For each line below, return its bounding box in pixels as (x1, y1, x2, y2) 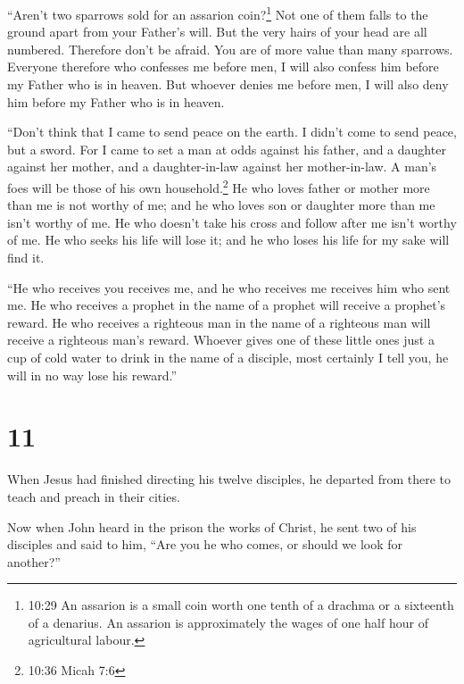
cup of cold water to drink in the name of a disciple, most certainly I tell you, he (7, 348, 449, 366)
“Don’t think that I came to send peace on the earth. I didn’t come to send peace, (7, 122, 457, 141)
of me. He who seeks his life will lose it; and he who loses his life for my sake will (7, 230, 450, 249)
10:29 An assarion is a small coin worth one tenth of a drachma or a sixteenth (28, 596, 454, 614)
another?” (7, 552, 61, 571)
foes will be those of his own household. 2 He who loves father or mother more (7, 176, 430, 196)
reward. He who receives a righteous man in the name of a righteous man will (7, 313, 431, 331)
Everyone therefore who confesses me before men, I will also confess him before (7, 57, 439, 76)
